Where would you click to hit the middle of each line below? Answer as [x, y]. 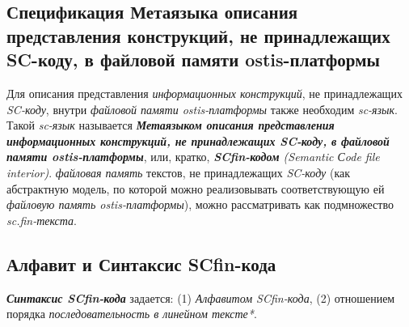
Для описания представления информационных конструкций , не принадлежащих [204, 93]
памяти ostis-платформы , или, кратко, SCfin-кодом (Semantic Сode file [193, 157]
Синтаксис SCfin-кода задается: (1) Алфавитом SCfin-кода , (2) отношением [201, 297]
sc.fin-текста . [42, 220]
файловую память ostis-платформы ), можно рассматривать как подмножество [200, 204]
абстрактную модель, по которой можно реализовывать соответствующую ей [196, 188]
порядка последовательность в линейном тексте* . [132, 314]
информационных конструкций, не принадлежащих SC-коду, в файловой [198, 140]
